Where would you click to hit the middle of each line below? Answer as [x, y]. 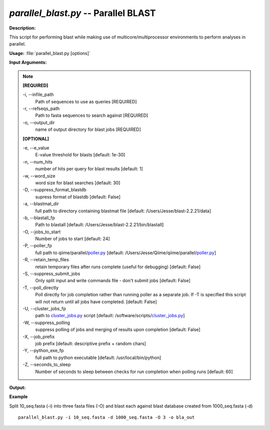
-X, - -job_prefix [39, 337]
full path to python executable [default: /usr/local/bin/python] [98, 358]
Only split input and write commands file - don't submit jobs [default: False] [113, 281]
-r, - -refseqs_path [41, 109]
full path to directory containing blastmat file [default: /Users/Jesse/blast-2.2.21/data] [123, 211]
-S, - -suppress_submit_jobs [51, 274]
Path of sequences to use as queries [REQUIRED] [86, 101]
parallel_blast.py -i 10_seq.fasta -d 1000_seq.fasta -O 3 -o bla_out [106, 418]
